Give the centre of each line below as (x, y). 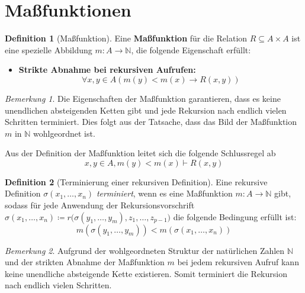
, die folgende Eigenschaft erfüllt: (191, 49)
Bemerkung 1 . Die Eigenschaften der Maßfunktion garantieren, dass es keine (143, 98)
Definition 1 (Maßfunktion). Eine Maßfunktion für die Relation (126, 38)
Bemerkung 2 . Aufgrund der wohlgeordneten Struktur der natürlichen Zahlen (145, 250)
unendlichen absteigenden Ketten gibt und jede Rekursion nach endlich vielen (146, 110)
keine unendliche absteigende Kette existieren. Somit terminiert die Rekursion (146, 273)
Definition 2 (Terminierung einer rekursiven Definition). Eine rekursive (136, 181)
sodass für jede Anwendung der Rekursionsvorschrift (100, 205)
